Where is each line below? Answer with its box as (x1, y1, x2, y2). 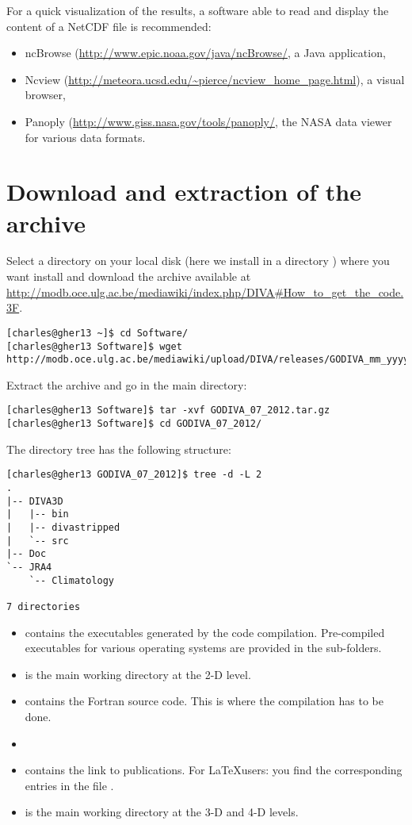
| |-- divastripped (6, 521, 120, 533)
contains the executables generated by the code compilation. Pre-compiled (25, 624, 385, 640)
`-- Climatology (29, 574, 115, 586)
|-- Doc (6, 548, 47, 560)
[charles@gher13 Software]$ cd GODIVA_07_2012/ (6, 418, 262, 430)
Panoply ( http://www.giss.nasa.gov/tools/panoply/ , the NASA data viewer (25, 113, 392, 129)
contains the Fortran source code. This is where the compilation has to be (25, 693, 384, 709)
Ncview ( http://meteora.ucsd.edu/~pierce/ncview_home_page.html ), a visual (25, 71, 405, 87)
